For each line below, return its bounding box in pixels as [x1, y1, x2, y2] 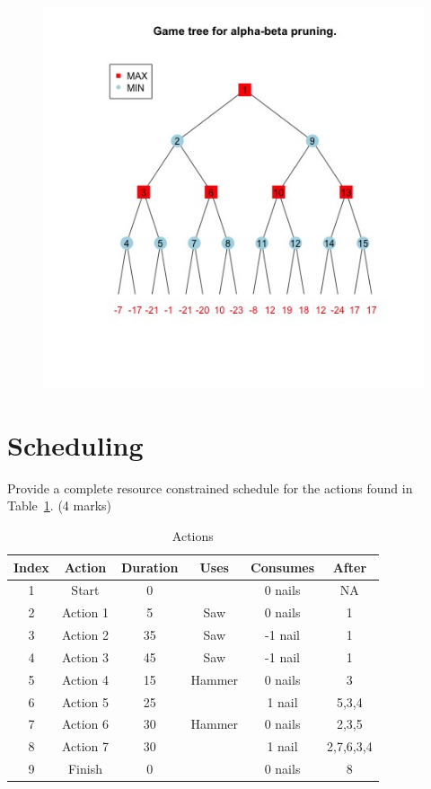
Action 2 [61, 625, 109, 644]
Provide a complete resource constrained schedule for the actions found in [7, 478, 413, 497]
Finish [67, 759, 102, 778]
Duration [120, 557, 179, 576]
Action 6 [61, 714, 109, 733]
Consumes [251, 557, 315, 576]
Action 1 [61, 603, 109, 622]
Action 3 [61, 647, 109, 666]
